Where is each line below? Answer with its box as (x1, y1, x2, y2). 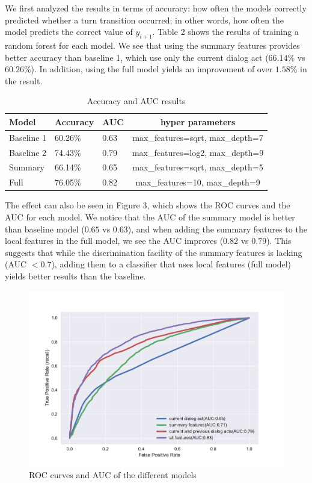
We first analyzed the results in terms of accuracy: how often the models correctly (5, 2, 307, 14)
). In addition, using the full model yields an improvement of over (31, 63, 273, 75)
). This (266, 234, 292, 247)
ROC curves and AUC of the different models (29, 468, 197, 481)
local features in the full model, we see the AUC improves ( (5, 234, 224, 247)
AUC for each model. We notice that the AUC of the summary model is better (5, 211, 295, 223)
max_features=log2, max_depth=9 (132, 146, 264, 158)
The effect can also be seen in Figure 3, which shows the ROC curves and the (5, 199, 290, 211)
